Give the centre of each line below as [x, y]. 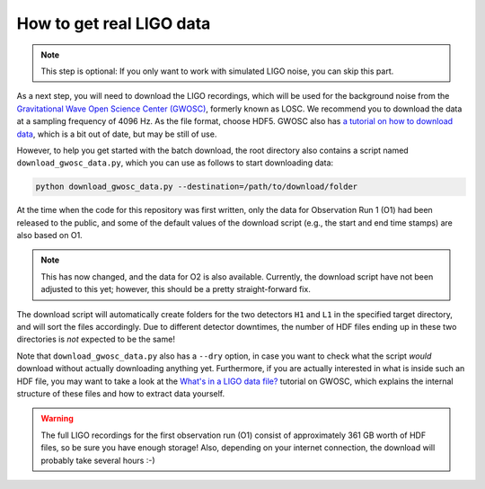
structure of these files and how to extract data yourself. [120, 393]
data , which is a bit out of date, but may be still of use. [117, 134]
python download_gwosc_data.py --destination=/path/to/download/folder [197, 187]
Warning [57, 419]
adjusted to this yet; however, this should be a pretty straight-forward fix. [176, 289]
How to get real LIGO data [114, 23]
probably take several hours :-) [98, 460]
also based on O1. [49, 236]
